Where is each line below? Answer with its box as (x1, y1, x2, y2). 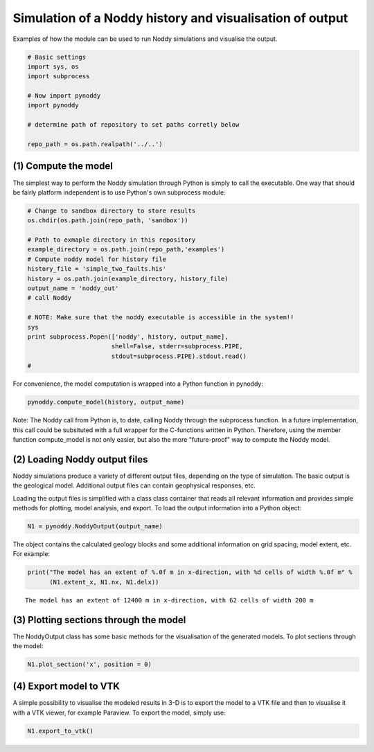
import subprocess (27, 73, 90, 80)
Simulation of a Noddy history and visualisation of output (12, 10, 348, 26)
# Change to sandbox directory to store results (27, 206, 196, 215)
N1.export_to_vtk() (27, 727, 93, 735)
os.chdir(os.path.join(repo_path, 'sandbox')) (27, 217, 188, 224)
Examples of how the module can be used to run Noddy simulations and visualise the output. (12, 35, 278, 43)
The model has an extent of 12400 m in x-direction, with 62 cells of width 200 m (25, 596, 314, 604)
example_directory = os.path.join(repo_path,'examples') (27, 246, 225, 253)
